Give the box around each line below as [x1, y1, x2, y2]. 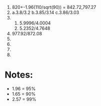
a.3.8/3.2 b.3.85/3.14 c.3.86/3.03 [11, 9, 79, 15]
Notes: [4, 69, 33, 81]
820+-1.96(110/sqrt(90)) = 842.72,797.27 [11, 4, 96, 10]
